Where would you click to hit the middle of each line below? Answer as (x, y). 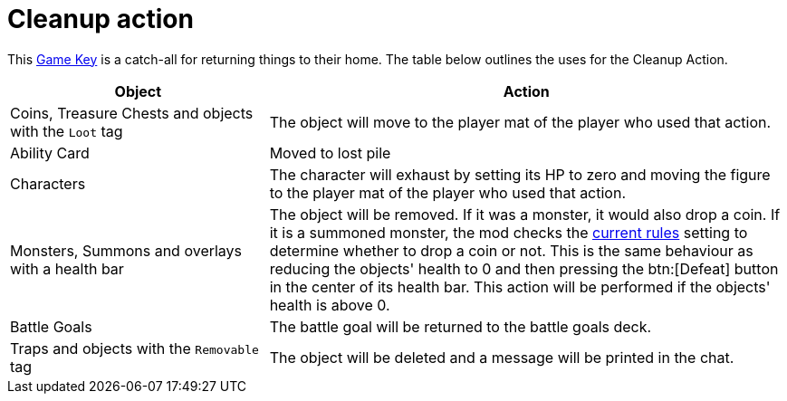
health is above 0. (330, 305)
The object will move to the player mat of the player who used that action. (520, 122)
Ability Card (50, 153)
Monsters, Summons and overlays (126, 250)
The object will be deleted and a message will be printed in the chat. (502, 357)
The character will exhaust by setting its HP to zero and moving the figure (520, 174)
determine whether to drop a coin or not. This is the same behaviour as (511, 250)
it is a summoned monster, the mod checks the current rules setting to (509, 232)
